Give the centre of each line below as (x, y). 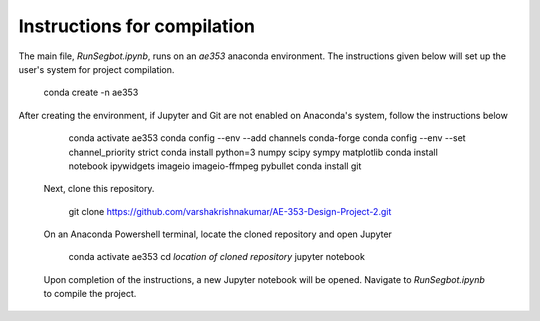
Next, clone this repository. (99, 189)
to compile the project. (90, 294)
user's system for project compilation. (96, 69)
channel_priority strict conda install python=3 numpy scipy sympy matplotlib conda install (253, 152)
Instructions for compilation (136, 26)
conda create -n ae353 (91, 92)
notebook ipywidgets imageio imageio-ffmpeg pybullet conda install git (215, 166)
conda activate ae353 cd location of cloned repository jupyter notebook (216, 257)
